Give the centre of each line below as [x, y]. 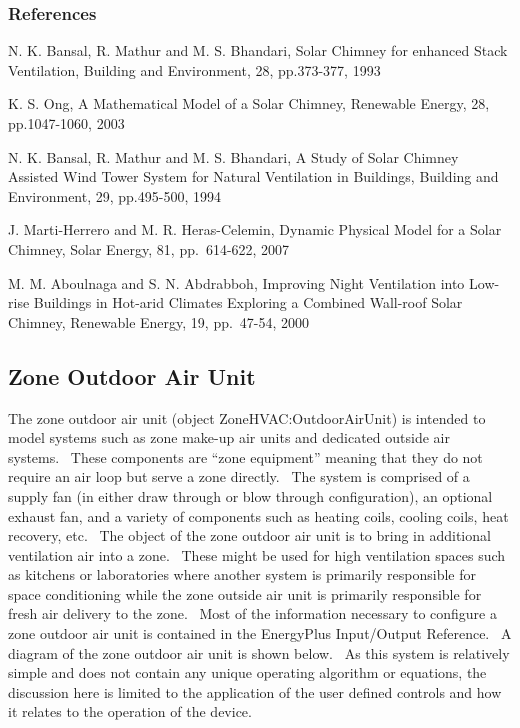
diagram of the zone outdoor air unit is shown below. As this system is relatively [259, 652]
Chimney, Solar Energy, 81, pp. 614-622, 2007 [149, 248]
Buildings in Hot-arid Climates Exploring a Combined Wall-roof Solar [248, 302]
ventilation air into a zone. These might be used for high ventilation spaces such [257, 554]
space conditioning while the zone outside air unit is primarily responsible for [245, 593]
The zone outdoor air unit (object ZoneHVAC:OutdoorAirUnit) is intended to [247, 417]
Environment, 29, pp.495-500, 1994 [114, 195]
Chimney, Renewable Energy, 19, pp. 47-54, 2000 [159, 321]
